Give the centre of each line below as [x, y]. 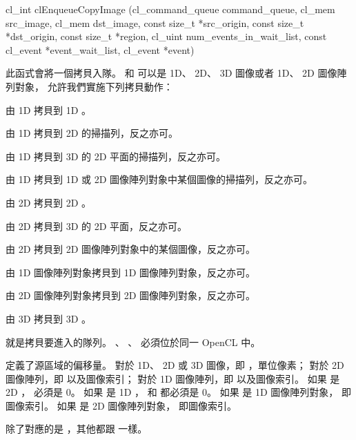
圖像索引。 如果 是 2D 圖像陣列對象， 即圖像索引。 [121, 405]
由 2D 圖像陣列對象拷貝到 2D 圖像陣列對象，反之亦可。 [131, 295]
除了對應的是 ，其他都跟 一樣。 [77, 429]
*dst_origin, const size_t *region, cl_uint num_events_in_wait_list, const [166, 36]
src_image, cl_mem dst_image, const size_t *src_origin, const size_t [155, 22]
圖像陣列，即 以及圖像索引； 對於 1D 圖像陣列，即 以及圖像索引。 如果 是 [173, 378]
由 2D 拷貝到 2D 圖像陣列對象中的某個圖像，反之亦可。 [131, 249]
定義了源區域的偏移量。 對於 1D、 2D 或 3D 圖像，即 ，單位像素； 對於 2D [175, 365]
